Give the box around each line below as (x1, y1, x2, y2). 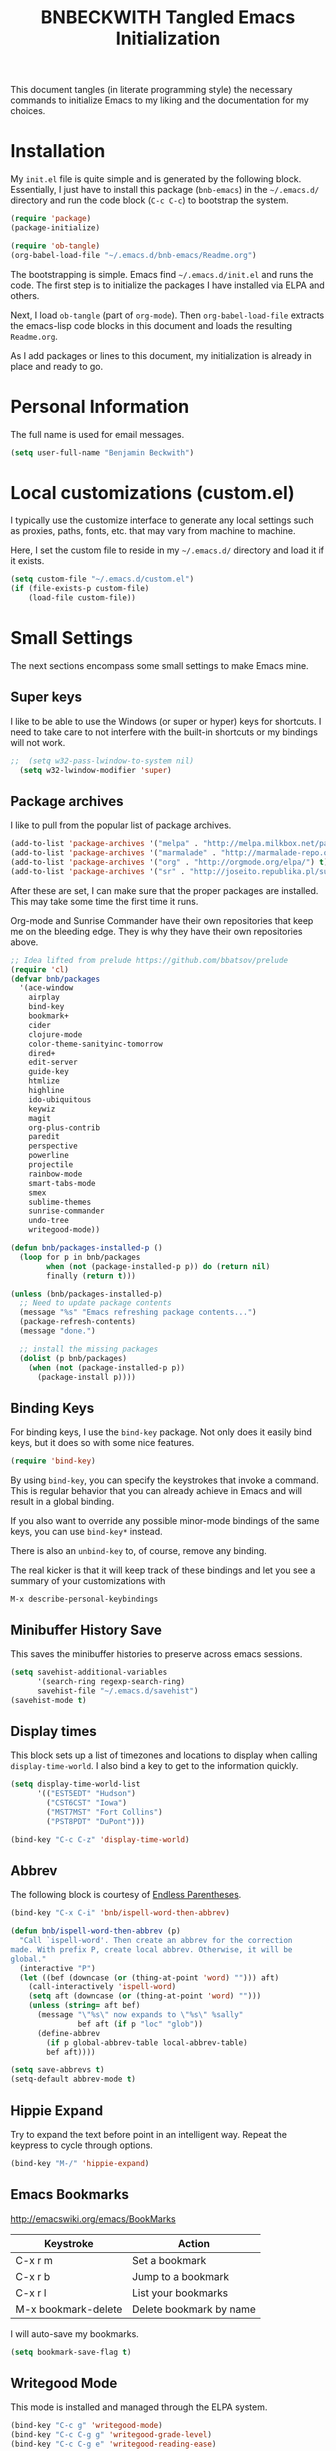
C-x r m (15, 2253, 53, 2267)
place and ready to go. (10, 360, 103, 372)
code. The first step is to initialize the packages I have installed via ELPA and (10, 279, 325, 291)
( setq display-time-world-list (10, 1779, 141, 1790)
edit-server (28, 1057, 78, 1068)
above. (10, 936, 39, 948)
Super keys (10, 689, 83, 706)
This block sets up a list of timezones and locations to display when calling (10, 1749, 318, 1761)
